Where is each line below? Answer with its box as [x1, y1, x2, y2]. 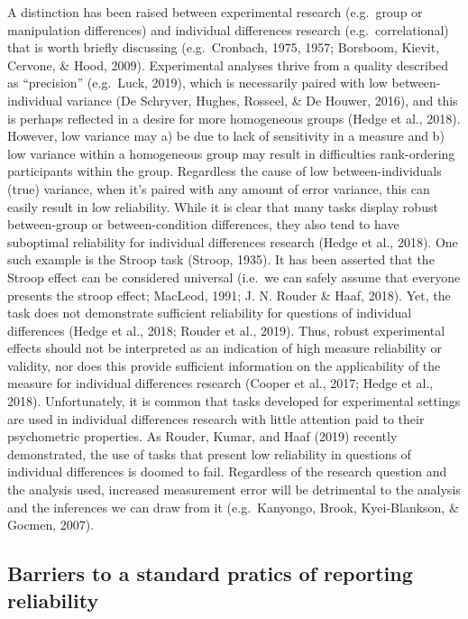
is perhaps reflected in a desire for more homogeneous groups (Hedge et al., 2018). [7, 108, 461, 127]
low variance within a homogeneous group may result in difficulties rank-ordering [7, 143, 455, 162]
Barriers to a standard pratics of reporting [7, 559, 413, 587]
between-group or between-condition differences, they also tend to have [7, 215, 399, 234]
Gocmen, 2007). [7, 515, 95, 534]
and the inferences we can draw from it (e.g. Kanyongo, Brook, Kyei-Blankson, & [7, 497, 459, 516]
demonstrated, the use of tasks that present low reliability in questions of [7, 444, 411, 463]
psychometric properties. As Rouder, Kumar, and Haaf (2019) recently [7, 427, 398, 446]
